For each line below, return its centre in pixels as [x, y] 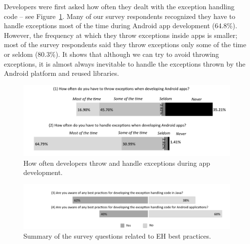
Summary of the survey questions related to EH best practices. [117, 235]
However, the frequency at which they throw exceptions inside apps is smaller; [121, 35]
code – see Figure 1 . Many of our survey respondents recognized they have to [120, 16]
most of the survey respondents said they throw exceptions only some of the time [125, 44]
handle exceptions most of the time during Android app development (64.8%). [121, 26]
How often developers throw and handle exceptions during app [117, 163]
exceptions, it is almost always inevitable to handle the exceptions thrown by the [125, 63]
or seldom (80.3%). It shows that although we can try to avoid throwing [112, 54]
